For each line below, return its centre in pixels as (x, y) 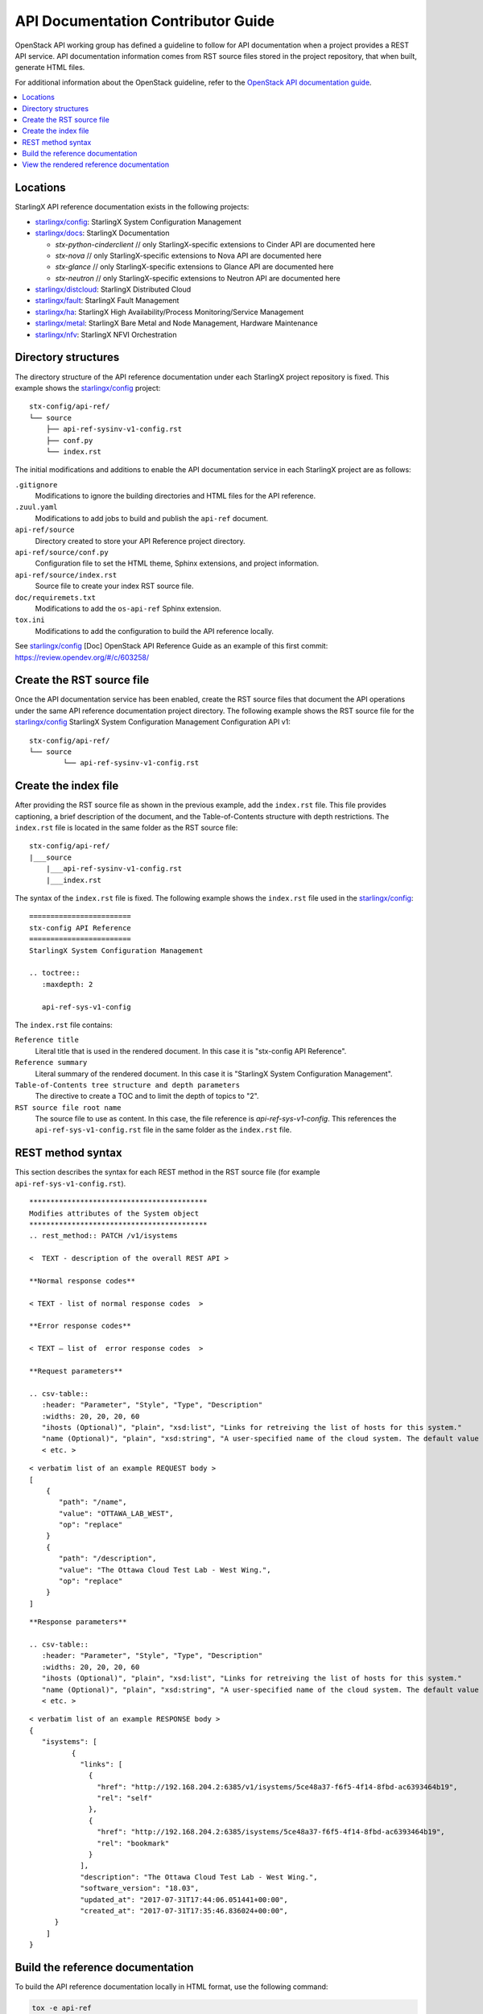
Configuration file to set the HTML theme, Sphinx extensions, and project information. (177, 563)
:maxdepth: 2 (67, 984)
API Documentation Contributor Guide (145, 21)
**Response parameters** (78, 1622)
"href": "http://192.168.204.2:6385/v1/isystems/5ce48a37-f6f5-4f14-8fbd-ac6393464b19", (277, 1787)
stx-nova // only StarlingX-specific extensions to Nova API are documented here (188, 255)
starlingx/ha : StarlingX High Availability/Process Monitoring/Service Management (169, 312)
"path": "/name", (93, 1502)
